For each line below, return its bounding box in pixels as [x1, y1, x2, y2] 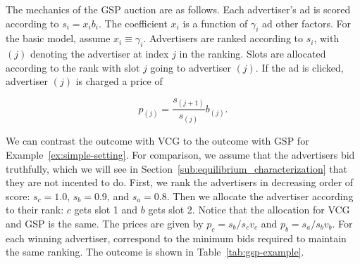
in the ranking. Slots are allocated [179, 46, 326, 61]
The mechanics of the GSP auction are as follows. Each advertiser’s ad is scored [6, 2, 351, 16]
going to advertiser [150, 60, 231, 74]
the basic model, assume [6, 31, 111, 46]
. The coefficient [98, 15, 168, 30]
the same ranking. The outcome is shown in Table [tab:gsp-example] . [6, 244, 304, 259]
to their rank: [6, 202, 64, 217]
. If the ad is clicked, [255, 60, 344, 74]
